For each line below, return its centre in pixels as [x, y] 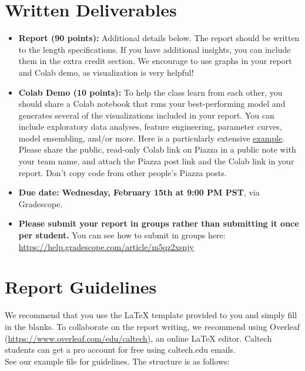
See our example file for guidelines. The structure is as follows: [117, 361]
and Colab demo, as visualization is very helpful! [106, 72]
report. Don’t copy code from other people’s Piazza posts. [123, 172]
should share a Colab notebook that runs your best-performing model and [152, 104]
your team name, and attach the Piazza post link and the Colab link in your [156, 161]
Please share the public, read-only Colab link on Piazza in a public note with [157, 149]
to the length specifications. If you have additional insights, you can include [155, 49]
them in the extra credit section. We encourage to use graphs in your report [155, 61]
